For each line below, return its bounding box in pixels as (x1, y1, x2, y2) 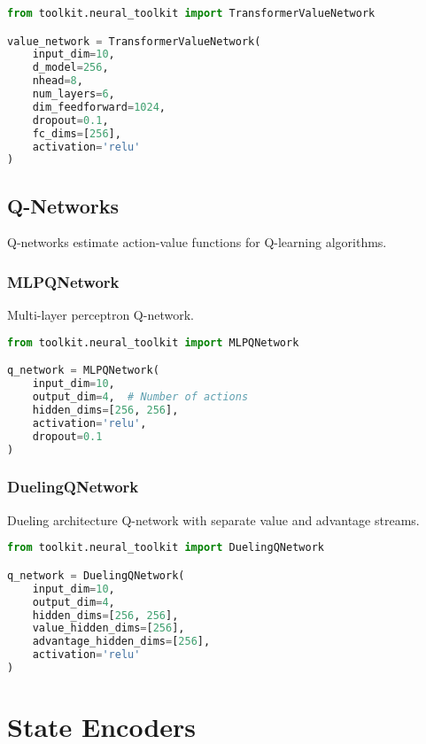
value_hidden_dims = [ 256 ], (32, 622, 185, 635)
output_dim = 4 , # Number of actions (32, 391, 249, 404)
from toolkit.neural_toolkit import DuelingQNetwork (7, 541, 324, 554)
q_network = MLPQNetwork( (7, 364, 159, 377)
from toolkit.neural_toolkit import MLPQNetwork (7, 336, 299, 349)
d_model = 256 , (32, 61, 109, 74)
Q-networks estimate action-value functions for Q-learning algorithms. (7, 233, 387, 252)
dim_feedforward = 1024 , (32, 100, 167, 113)
